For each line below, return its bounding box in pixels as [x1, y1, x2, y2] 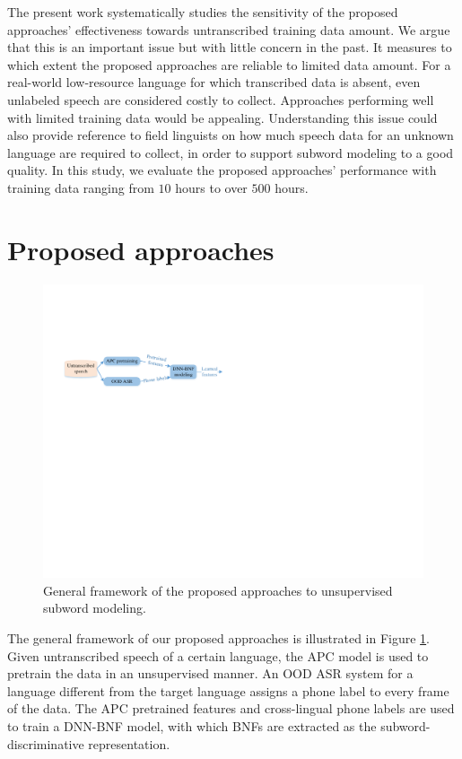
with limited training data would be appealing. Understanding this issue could [7, 108, 438, 126]
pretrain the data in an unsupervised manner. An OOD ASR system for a [7, 664, 414, 683]
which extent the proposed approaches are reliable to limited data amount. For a [7, 55, 451, 74]
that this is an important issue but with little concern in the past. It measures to [7, 38, 452, 57]
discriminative [7, 734, 84, 753]
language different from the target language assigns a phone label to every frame [7, 681, 449, 700]
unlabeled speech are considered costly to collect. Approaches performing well [7, 90, 434, 109]
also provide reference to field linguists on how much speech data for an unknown [7, 126, 454, 144]
